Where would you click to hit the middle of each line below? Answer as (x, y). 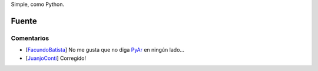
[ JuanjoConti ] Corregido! (56, 58)
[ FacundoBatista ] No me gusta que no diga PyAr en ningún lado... (105, 50)
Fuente (24, 21)
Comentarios (30, 38)
